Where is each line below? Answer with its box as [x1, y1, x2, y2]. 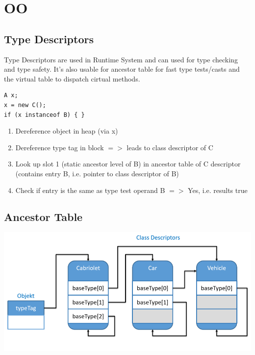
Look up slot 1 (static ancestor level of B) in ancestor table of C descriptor [15, 159, 241, 169]
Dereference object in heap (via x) [15, 126, 118, 136]
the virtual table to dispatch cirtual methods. [4, 73, 140, 83]
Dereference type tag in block [15, 142, 104, 152]
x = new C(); [4, 101, 46, 109]
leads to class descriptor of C [127, 142, 213, 152]
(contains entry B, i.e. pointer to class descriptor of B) [15, 168, 179, 178]
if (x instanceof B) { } [4, 111, 85, 118]
